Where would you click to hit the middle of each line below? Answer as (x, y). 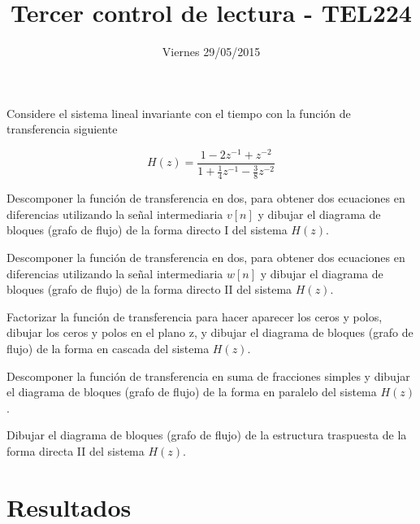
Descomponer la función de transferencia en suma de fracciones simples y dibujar (208, 376)
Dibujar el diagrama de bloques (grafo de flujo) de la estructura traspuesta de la (207, 435)
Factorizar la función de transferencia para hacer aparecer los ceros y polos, (195, 316)
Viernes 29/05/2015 (211, 52)
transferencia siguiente (62, 129)
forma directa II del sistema (76, 450)
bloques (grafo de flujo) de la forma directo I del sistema (147, 230)
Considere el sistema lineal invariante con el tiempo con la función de (179, 113)
